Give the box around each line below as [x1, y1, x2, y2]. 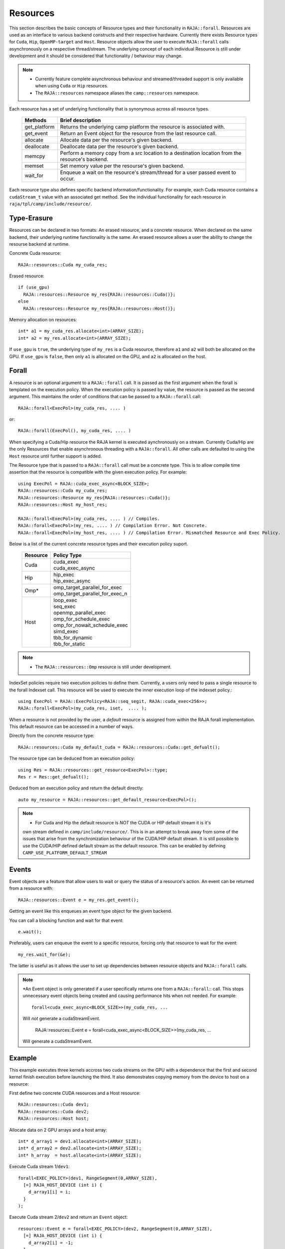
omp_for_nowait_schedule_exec [53, 622, 128, 629]
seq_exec [53, 603, 76, 610]
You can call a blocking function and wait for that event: [9, 917, 124, 923]
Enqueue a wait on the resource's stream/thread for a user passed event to [60, 169, 236, 176]
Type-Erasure [9, 214, 53, 222]
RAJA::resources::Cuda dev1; [18, 1102, 89, 1108]
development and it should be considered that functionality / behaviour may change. [9, 53, 183, 59]
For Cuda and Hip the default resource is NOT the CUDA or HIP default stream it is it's [35, 819, 211, 825]
